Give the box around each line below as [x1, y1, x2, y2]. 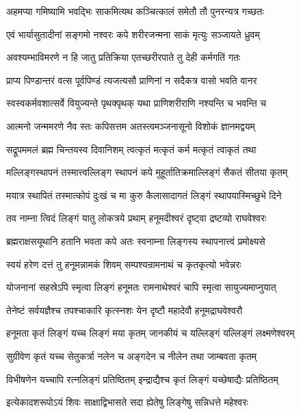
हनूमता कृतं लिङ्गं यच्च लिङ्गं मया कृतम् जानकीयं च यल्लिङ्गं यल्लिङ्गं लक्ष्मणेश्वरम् [6, 326, 295, 340]
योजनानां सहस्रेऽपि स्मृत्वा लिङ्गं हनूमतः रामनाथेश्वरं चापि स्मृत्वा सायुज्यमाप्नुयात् [6, 280, 276, 294]
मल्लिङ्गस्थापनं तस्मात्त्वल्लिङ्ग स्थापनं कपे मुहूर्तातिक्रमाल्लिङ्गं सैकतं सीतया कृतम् [6, 165, 288, 179]
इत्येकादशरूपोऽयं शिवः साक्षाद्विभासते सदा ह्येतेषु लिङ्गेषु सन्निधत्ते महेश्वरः [6, 395, 248, 409]
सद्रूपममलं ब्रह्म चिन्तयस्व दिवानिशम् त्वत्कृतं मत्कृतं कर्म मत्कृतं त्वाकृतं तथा [6, 142, 257, 156]
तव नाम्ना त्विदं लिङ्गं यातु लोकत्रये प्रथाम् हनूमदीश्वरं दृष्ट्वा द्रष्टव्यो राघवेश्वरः [6, 211, 267, 225]
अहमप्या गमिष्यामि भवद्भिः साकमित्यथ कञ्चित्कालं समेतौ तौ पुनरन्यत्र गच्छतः [6, 4, 264, 18]
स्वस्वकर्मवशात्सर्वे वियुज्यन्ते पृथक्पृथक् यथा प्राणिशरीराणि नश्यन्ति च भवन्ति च [6, 96, 267, 110]
